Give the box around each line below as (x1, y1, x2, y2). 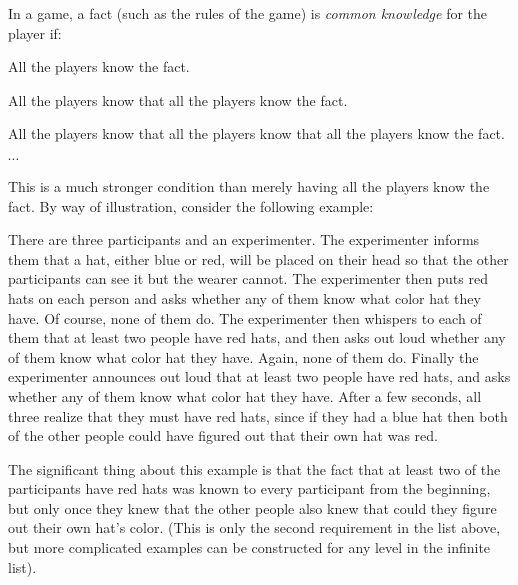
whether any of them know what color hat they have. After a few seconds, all (8, 385, 482, 406)
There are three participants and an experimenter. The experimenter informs (8, 229, 480, 250)
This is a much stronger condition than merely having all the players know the (8, 175, 490, 196)
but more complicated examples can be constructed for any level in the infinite (8, 537, 491, 558)
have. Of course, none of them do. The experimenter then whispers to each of (8, 307, 482, 328)
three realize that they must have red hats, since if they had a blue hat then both (8, 405, 508, 426)
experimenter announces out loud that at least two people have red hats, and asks (8, 366, 511, 387)
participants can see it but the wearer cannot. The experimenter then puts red (8, 268, 488, 289)
